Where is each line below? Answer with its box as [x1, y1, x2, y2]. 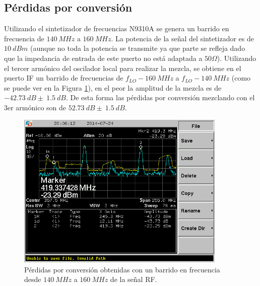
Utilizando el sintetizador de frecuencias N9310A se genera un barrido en [4, 23, 229, 34]
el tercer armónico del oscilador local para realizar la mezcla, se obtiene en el [4, 62, 241, 73]
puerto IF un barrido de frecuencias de [4, 73, 123, 83]
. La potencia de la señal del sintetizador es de [111, 33, 254, 43]
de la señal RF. [110, 274, 157, 284]
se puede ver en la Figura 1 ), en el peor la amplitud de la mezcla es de [4, 82, 222, 93]
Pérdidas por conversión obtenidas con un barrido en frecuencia [24, 264, 220, 274]
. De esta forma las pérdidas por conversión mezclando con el [66, 92, 255, 103]
